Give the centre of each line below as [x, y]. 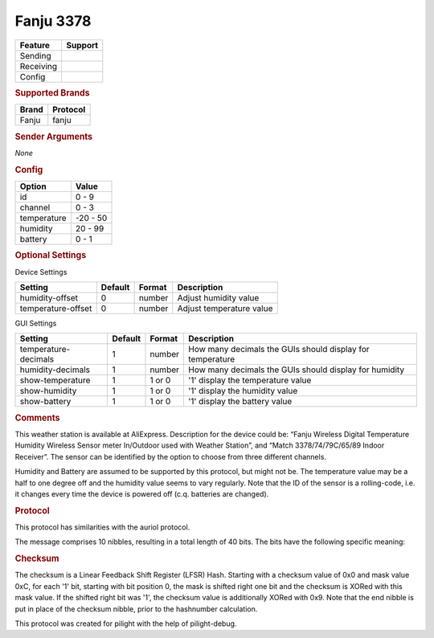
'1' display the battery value [240, 402]
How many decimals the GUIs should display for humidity [297, 370]
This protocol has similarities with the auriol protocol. [102, 527]
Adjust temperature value [225, 308]
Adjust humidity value [218, 297]
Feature [35, 45]
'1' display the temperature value [250, 380]
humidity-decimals [55, 370]
